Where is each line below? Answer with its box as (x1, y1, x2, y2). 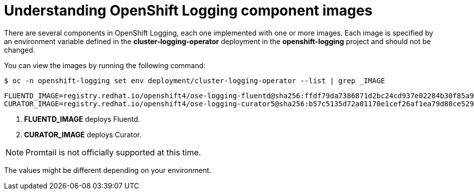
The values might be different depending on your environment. (4, 165, 211, 174)
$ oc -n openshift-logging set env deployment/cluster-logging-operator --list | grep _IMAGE (4, 76, 385, 85)
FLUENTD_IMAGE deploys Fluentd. (24, 114, 140, 123)
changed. (4, 45, 35, 54)
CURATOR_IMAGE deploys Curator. (24, 130, 142, 139)
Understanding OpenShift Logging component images (4, 2, 373, 19)
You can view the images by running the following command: (4, 61, 206, 70)
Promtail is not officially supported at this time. (26, 147, 201, 157)
